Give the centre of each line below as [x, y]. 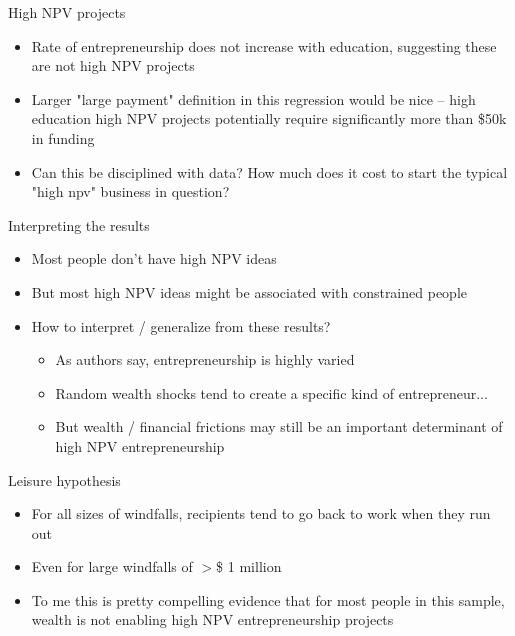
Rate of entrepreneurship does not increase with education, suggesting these [264, 45]
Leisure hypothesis [64, 479]
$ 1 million [249, 566]
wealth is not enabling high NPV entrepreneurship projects [212, 619]
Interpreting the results [79, 224]
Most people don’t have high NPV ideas [154, 258]
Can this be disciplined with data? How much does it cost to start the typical [269, 171]
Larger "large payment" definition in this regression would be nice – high [253, 98]
